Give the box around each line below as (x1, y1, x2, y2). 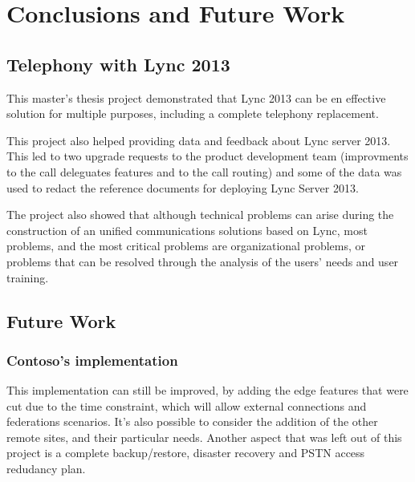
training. (6, 269, 49, 286)
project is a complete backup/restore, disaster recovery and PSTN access (6, 444, 365, 461)
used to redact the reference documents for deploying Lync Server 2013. (6, 179, 359, 196)
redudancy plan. (6, 460, 86, 477)
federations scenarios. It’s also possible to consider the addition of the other (6, 413, 378, 430)
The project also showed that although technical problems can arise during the (6, 206, 394, 223)
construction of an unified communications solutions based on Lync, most (6, 221, 368, 238)
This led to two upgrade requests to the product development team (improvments (6, 148, 409, 164)
